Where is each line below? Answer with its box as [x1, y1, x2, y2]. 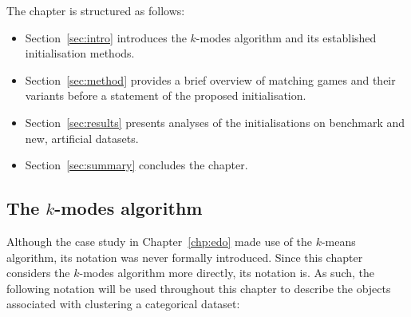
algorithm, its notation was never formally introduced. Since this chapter [6, 248, 363, 265]
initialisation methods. [25, 45, 135, 61]
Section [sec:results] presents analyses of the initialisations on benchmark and [25, 113, 405, 130]
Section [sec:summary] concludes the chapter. [25, 157, 248, 173]
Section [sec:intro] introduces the [25, 29, 187, 46]
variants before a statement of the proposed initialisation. [25, 87, 306, 104]
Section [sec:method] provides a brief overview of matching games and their [25, 71, 396, 88]
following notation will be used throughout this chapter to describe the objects [6, 279, 391, 296]
